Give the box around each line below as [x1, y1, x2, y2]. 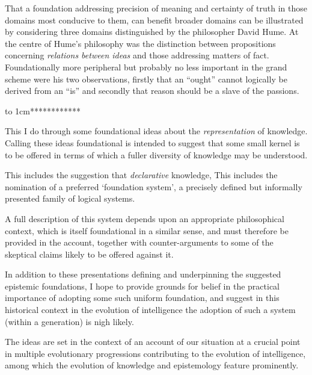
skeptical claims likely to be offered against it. [5, 247, 174, 260]
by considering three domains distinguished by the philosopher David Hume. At [5, 25, 299, 38]
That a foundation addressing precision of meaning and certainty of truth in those [5, 2, 307, 14]
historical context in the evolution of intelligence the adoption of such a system [5, 303, 296, 316]
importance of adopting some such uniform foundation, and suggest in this [5, 291, 280, 304]
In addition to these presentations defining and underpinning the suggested [5, 268, 281, 280]
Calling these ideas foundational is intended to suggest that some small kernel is [5, 136, 300, 149]
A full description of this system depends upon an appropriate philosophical [5, 212, 284, 225]
